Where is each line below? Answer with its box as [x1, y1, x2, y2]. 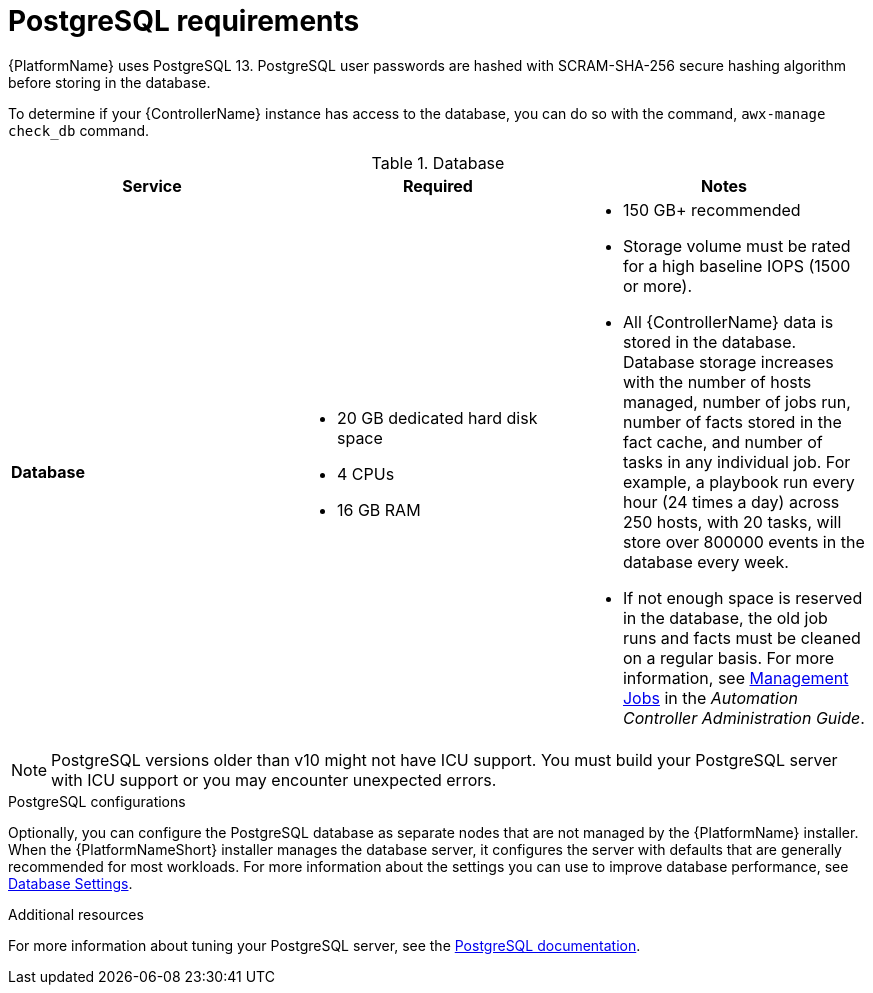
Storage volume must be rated [622, 235, 851, 256]
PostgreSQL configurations [8, 792, 186, 810]
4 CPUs [336, 463, 395, 484]
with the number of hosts [622, 371, 812, 392]
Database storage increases [622, 351, 834, 372]
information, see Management [622, 667, 849, 688]
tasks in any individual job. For [622, 451, 851, 472]
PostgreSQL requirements [8, 4, 360, 38]
